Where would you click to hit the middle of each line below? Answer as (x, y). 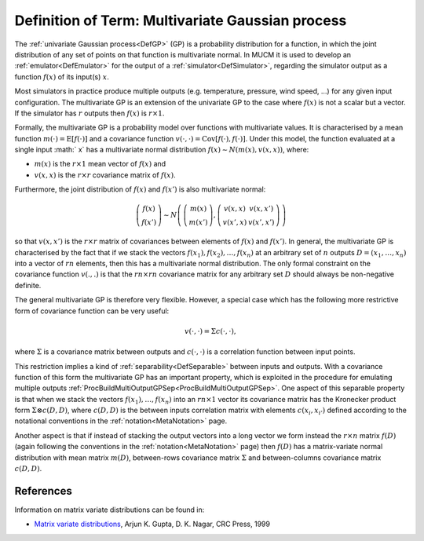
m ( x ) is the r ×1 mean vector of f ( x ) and (100, 164)
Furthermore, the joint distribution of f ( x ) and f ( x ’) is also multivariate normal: (140, 189)
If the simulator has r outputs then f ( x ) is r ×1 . (90, 113)
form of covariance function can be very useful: (92, 311)
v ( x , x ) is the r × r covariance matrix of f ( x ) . (105, 175)
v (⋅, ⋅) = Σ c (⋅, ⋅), (210, 331)
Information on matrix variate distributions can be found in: (110, 510)
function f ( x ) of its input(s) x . (62, 77)
